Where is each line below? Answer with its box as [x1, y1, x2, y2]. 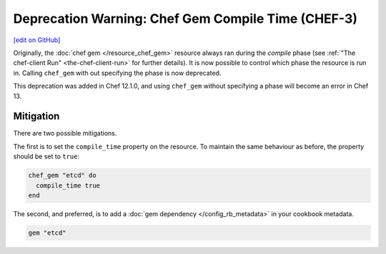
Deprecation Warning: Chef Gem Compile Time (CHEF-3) [13, 11, 357, 26]
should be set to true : [13, 152, 80, 161]
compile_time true [36, 181, 100, 189]
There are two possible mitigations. [13, 129, 117, 138]
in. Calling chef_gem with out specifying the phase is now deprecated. [13, 68, 222, 77]
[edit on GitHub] [13, 36, 61, 44]
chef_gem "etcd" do [28, 171, 96, 180]
